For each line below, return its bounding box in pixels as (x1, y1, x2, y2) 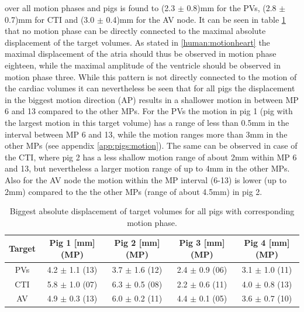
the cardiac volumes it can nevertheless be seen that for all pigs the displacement (5, 82, 295, 94)
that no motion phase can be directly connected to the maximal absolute (5, 25, 266, 37)
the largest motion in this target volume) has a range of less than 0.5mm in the (5, 116, 289, 128)
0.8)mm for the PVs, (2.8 (186, 2, 277, 13)
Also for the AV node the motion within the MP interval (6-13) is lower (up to (5, 173, 286, 186)
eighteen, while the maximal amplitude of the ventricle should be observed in (5, 59, 281, 71)
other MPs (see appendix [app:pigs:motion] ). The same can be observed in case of (5, 139, 298, 152)
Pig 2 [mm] (114, 236, 160, 249)
